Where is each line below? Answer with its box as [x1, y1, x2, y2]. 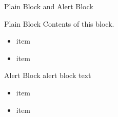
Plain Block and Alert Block [4, 1, 93, 11]
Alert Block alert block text [4, 70, 91, 81]
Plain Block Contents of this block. [4, 18, 114, 29]
